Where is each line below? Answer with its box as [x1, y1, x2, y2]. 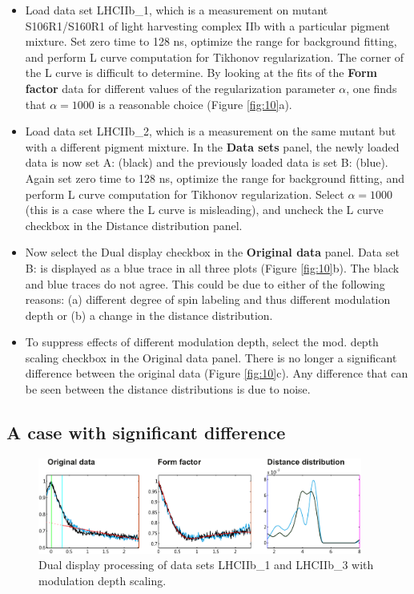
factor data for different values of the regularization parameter [25, 79, 336, 96]
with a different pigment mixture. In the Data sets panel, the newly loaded [25, 138, 400, 155]
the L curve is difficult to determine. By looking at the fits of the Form [25, 64, 378, 81]
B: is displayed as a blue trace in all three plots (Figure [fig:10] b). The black [25, 259, 400, 276]
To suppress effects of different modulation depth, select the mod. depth [25, 333, 379, 350]
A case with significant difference [6, 420, 286, 445]
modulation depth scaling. [38, 572, 167, 588]
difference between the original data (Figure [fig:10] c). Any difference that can [25, 365, 408, 382]
